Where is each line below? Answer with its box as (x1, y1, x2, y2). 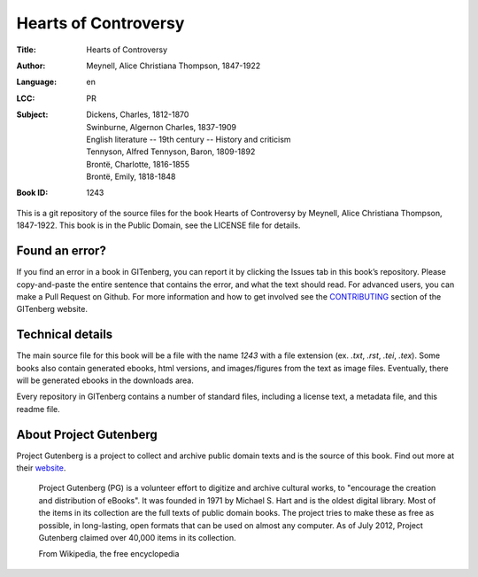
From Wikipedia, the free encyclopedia (38, 549, 180, 559)
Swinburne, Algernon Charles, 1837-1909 (86, 121, 237, 132)
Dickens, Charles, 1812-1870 (86, 109, 189, 120)
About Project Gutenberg (16, 426, 158, 442)
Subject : (16, 109, 49, 120)
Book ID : (16, 187, 49, 199)
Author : (16, 60, 46, 71)
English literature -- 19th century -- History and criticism (86, 134, 291, 144)
